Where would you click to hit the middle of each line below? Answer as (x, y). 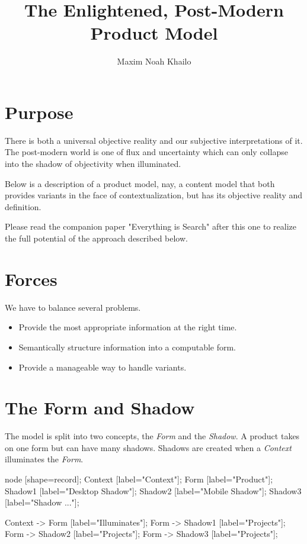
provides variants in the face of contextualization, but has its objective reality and (154, 195)
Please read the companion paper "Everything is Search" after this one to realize (151, 226)
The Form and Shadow (100, 408)
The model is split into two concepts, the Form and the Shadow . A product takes (152, 436)
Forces (31, 279)
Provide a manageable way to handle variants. (103, 367)
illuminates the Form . (44, 459)
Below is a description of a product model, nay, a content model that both (140, 183)
